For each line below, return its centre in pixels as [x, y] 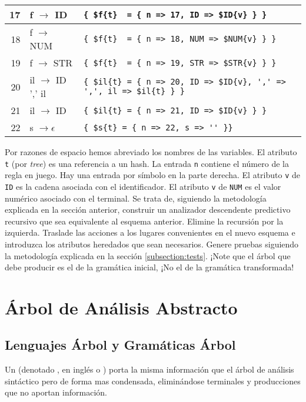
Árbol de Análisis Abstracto [121, 307]
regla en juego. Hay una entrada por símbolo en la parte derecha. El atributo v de [152, 175]
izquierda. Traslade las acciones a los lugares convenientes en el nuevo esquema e [150, 232]
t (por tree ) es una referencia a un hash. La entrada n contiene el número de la [147, 163]
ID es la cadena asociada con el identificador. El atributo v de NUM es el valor [143, 186]
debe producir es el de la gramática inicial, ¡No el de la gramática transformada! [149, 267]
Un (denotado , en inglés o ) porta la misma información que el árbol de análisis [149, 369]
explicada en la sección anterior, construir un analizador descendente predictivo [148, 210]
